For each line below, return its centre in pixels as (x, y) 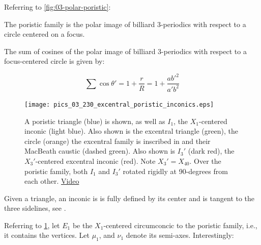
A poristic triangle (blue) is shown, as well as (95, 121)
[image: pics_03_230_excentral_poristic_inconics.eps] (119, 104)
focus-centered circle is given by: (54, 61)
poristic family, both (56, 171)
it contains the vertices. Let (47, 235)
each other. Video (52, 181)
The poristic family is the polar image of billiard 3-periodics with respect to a (125, 24)
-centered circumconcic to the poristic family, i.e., (180, 225)
